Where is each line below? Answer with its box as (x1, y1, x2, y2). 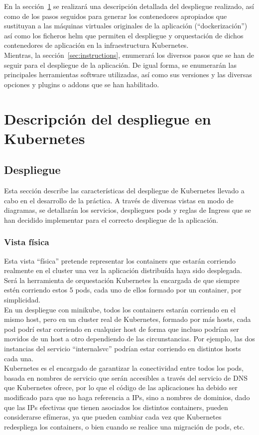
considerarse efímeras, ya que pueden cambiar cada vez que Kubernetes (4, 412, 222, 422)
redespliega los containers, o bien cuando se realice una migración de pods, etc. (4, 421, 245, 432)
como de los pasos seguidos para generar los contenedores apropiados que (4, 10, 227, 21)
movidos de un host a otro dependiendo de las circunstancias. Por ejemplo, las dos (4, 333, 255, 344)
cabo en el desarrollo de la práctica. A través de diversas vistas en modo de (4, 195, 234, 205)
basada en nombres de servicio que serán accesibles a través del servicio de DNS (4, 372, 248, 383)
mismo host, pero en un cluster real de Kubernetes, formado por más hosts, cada (4, 314, 251, 324)
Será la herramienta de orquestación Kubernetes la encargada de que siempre (4, 275, 240, 285)
